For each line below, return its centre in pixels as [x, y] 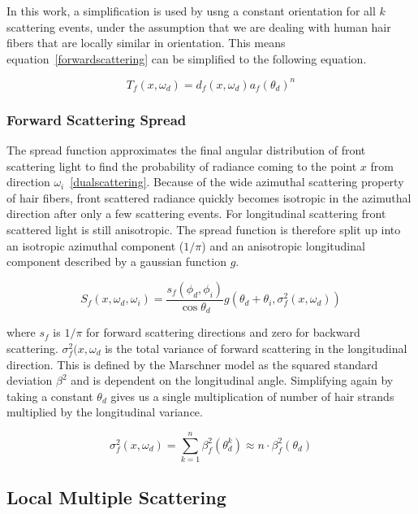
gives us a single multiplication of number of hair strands [252, 396]
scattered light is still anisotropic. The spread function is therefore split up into [204, 230]
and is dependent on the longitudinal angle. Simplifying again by [232, 380]
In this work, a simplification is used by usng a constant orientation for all [191, 11]
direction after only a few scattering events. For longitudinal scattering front [196, 213]
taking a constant [50, 396]
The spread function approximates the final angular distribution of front [186, 150]
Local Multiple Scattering [116, 497]
